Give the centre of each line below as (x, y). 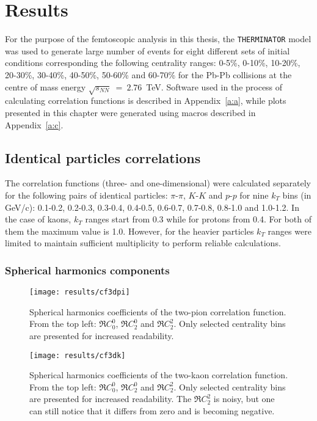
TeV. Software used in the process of (214, 86)
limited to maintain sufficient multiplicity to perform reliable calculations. (143, 243)
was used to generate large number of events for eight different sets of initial (148, 50)
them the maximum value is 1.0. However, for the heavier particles (129, 231)
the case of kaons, (38, 219)
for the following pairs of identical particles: (86, 195)
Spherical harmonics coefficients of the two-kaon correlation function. (159, 375)
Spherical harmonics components (87, 270)
